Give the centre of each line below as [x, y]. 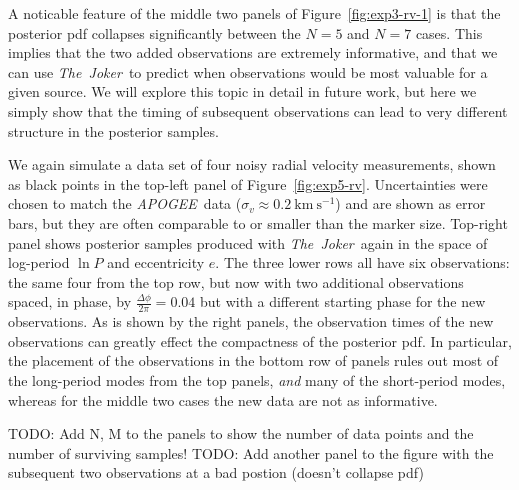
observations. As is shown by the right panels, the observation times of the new [251, 321]
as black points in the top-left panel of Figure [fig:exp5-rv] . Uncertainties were [248, 183]
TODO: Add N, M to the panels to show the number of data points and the [241, 433]
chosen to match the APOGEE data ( [125, 203]
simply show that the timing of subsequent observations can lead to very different [258, 110]
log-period [39, 262]
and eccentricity [156, 262]
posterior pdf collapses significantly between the [154, 32]
